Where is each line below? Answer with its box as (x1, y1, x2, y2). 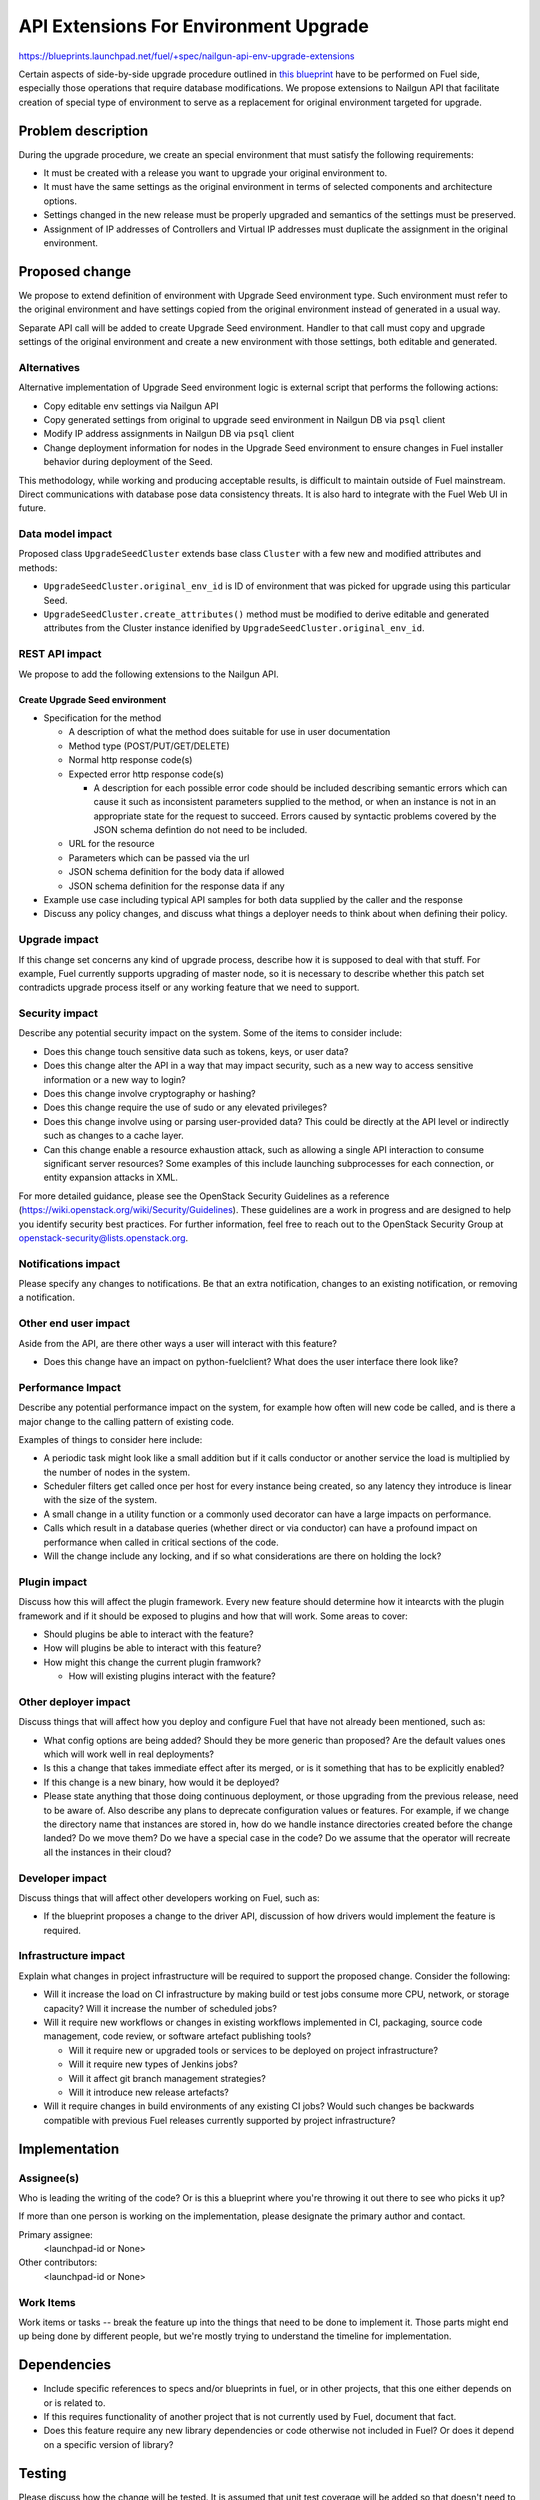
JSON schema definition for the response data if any (68, 880, 285, 892)
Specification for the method (43, 711, 162, 724)
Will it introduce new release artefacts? (68, 2086, 230, 2098)
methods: (18, 561, 58, 574)
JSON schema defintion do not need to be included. (93, 824, 308, 836)
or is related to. (43, 2396, 106, 2409)
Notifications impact (18, 1256, 120, 1270)
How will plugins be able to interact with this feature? (43, 1642, 262, 1654)
